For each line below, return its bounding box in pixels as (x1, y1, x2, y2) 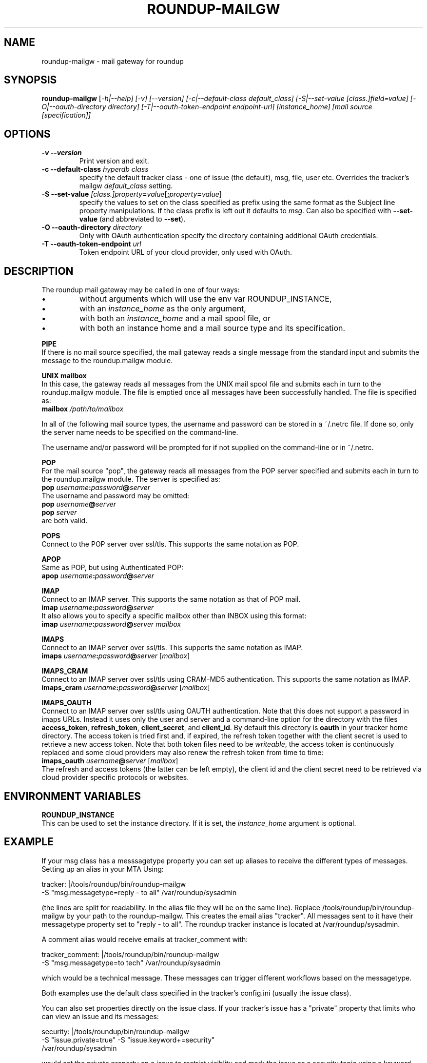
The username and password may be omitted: (41, 491, 189, 500)
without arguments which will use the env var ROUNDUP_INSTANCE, (79, 294, 332, 304)
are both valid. (41, 516, 88, 525)
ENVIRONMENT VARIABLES (4, 790, 141, 802)
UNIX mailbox (41, 371, 87, 380)
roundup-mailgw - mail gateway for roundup (41, 57, 184, 65)
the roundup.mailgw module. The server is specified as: (41, 475, 220, 484)
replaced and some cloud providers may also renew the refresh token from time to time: (41, 748, 324, 757)
